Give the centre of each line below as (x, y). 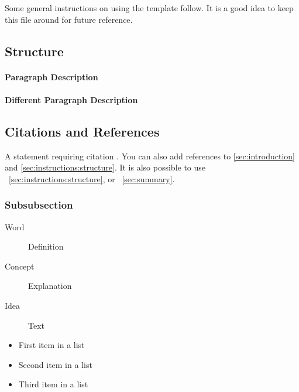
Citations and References (82, 131)
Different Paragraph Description (71, 99)
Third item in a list (53, 384)
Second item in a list (55, 364)
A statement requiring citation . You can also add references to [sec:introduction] (150, 156)
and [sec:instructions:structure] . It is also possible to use (105, 167)
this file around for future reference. (69, 19)
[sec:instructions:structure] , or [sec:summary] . (92, 178)
